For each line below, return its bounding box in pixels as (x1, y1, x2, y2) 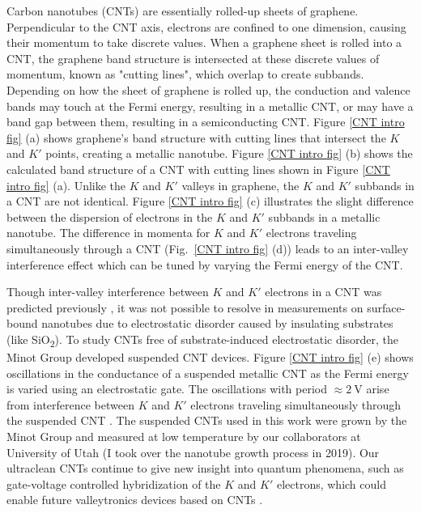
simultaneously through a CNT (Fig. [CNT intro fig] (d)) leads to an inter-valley (6, 240, 409, 256)
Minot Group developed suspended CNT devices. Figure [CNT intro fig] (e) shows (6, 349, 414, 365)
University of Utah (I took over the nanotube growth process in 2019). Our (6, 443, 380, 460)
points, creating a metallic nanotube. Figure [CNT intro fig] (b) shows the (45, 145, 413, 162)
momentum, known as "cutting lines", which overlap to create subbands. (6, 66, 364, 83)
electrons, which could (276, 475, 386, 492)
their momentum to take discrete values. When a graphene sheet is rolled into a (6, 34, 402, 51)
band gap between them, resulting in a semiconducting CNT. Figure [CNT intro (6, 113, 405, 130)
